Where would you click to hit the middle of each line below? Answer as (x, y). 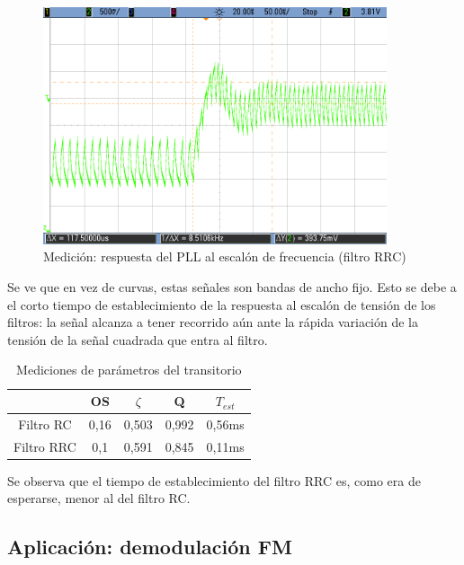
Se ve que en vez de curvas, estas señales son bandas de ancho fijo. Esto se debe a (232, 287)
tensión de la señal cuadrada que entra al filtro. (138, 339)
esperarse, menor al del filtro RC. (99, 498)
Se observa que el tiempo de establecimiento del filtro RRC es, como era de (214, 480)
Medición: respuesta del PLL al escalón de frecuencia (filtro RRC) (225, 256)
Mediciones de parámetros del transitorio (129, 370)
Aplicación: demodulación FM (150, 547)
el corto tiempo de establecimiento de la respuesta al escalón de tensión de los (222, 304)
